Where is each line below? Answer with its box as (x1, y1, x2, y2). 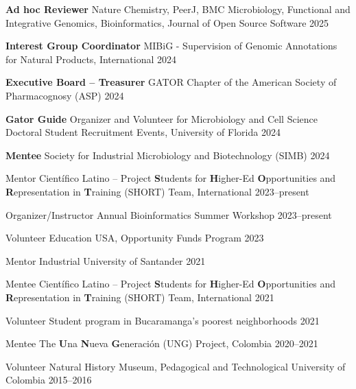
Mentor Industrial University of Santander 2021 (5, 253, 206, 268)
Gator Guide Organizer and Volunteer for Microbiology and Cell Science (5, 111, 318, 126)
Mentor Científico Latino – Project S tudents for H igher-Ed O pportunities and (5, 171, 336, 185)
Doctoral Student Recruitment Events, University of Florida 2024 (5, 125, 281, 139)
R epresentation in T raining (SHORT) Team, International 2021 (5, 290, 274, 304)
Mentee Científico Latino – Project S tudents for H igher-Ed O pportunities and (5, 276, 336, 291)
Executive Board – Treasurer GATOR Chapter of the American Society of (5, 75, 337, 89)
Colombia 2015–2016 (5, 373, 92, 387)
